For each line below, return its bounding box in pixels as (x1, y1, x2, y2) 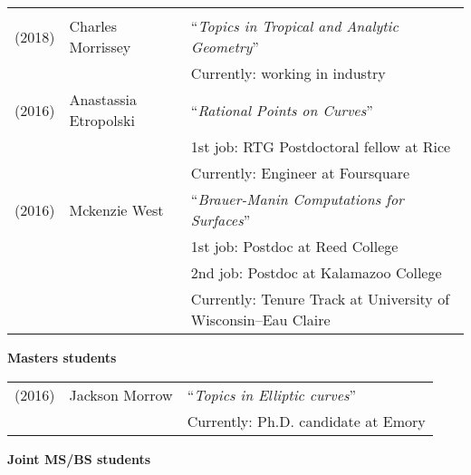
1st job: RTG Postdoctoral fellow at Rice (190, 136, 451, 157)
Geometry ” (190, 36, 259, 57)
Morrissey (69, 36, 131, 57)
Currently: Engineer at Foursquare (190, 162, 410, 183)
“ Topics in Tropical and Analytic (190, 15, 399, 36)
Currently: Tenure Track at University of (190, 288, 450, 309)
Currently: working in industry (190, 63, 386, 83)
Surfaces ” (190, 209, 251, 230)
